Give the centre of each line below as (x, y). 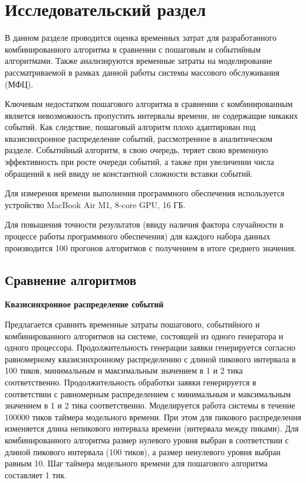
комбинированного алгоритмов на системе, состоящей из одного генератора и (144, 335)
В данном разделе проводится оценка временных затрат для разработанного (141, 38)
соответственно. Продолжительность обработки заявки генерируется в (131, 382)
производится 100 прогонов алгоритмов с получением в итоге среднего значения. (151, 247)
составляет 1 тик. (36, 474)
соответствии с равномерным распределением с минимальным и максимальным (148, 393)
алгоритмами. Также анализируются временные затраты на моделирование (139, 61)
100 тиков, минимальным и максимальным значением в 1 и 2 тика (124, 370)
